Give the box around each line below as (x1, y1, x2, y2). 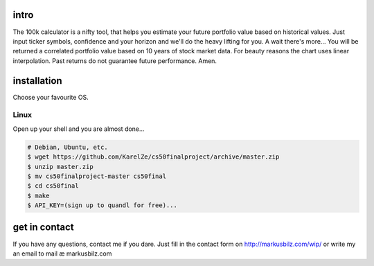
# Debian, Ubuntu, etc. (27, 143, 109, 151)
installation (12, 75, 62, 87)
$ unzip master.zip (27, 163, 93, 170)
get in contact (12, 222, 74, 233)
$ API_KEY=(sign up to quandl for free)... (27, 202, 178, 209)
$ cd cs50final (27, 182, 79, 190)
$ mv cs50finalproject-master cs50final (27, 172, 166, 180)
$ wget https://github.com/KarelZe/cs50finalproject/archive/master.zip (27, 153, 280, 161)
